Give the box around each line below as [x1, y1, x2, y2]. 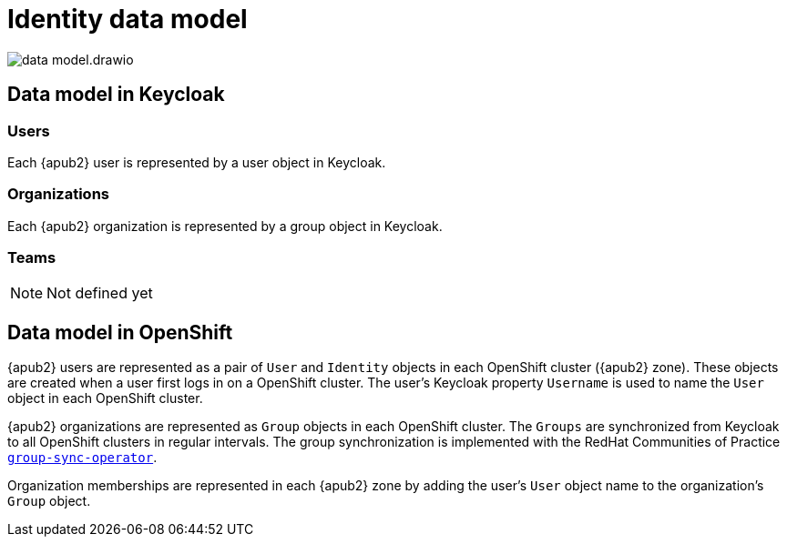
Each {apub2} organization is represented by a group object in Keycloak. [7, 217, 443, 234]
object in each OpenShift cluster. [7, 390, 203, 407]
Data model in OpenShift [7, 320, 233, 344]
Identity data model [7, 4, 248, 35]
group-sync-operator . [7, 449, 158, 466]
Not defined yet [46, 284, 153, 303]
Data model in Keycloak [7, 83, 225, 106]
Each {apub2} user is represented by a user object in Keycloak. [7, 154, 386, 170]
